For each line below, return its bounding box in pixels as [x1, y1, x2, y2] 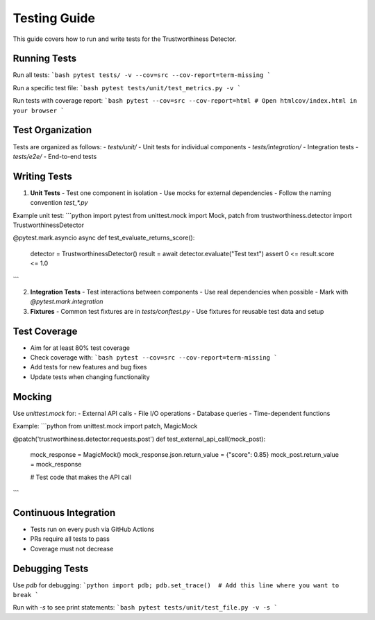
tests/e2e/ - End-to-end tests [12, 152, 97, 160]
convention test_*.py [30, 199, 88, 207]
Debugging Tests [12, 562, 89, 574]
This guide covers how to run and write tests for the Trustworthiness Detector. [12, 35, 237, 43]
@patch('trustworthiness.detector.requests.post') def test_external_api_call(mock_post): [12, 435, 266, 443]
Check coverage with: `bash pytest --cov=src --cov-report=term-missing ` [30, 353, 278, 362]
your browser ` [12, 106, 65, 115]
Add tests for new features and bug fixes [30, 363, 147, 371]
